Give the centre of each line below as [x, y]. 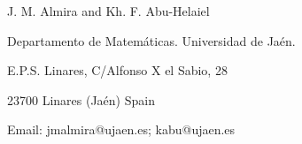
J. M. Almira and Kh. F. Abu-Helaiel [108, 11]
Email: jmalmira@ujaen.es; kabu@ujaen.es [121, 129]
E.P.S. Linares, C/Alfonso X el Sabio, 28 [117, 70]
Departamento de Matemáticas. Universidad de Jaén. [151, 40]
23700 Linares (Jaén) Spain [81, 99]
